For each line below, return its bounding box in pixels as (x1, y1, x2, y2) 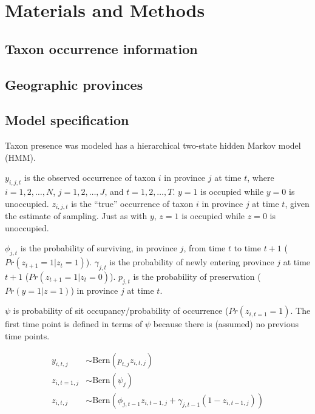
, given (285, 197, 310, 209)
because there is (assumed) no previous (153, 317, 299, 330)
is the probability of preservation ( (133, 270, 261, 282)
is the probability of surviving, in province (20, 242, 177, 254)
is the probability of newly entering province (109, 256, 274, 268)
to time (234, 242, 261, 254)
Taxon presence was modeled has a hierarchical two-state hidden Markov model (5, 139, 301, 152)
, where (247, 171, 274, 184)
